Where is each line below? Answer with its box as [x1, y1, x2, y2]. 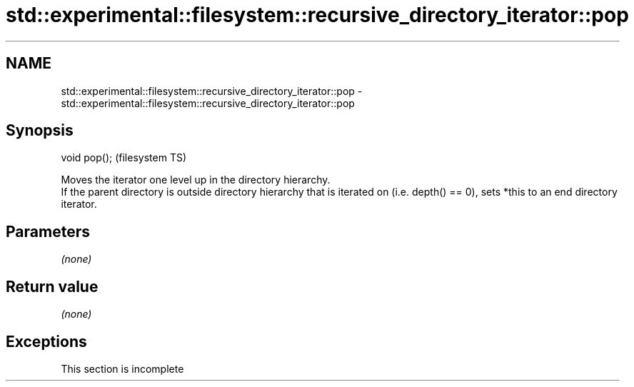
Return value [6, 277, 99, 296]
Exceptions [6, 332, 87, 351]
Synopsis [6, 121, 74, 140]
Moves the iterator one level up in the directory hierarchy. [61, 174, 331, 186]
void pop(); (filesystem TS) [61, 151, 187, 164]
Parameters [6, 222, 90, 241]
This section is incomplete [61, 362, 184, 375]
